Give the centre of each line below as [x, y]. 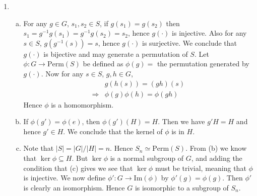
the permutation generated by [203, 64]
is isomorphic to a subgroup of [182, 187]
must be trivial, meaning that [201, 168]
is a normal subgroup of [147, 158]
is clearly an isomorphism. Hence [74, 187]
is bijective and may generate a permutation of [116, 54]
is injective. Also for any [209, 33]
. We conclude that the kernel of [113, 131]
